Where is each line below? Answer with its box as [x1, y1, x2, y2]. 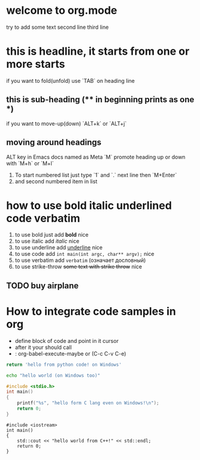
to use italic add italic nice [14, 238, 80, 245]
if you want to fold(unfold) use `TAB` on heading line [6, 77, 135, 84]
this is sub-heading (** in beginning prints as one [6, 94, 195, 105]
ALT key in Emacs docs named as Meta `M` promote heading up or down [6, 153, 186, 160]
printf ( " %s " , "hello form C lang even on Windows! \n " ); [17, 400, 160, 406]
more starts [6, 58, 65, 71]
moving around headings [6, 138, 102, 148]
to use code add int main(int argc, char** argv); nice [14, 250, 154, 258]
